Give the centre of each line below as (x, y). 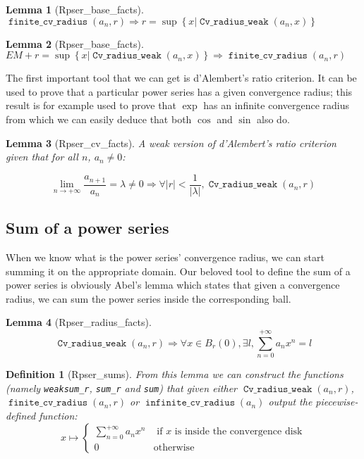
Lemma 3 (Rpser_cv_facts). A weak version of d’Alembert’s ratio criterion (171, 143)
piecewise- (337, 402)
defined (21, 415)
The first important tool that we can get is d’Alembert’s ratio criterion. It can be (181, 78)
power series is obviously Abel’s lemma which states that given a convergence (173, 285)
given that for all (42, 157)
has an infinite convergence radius (277, 105)
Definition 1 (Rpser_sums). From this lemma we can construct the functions (175, 374)
